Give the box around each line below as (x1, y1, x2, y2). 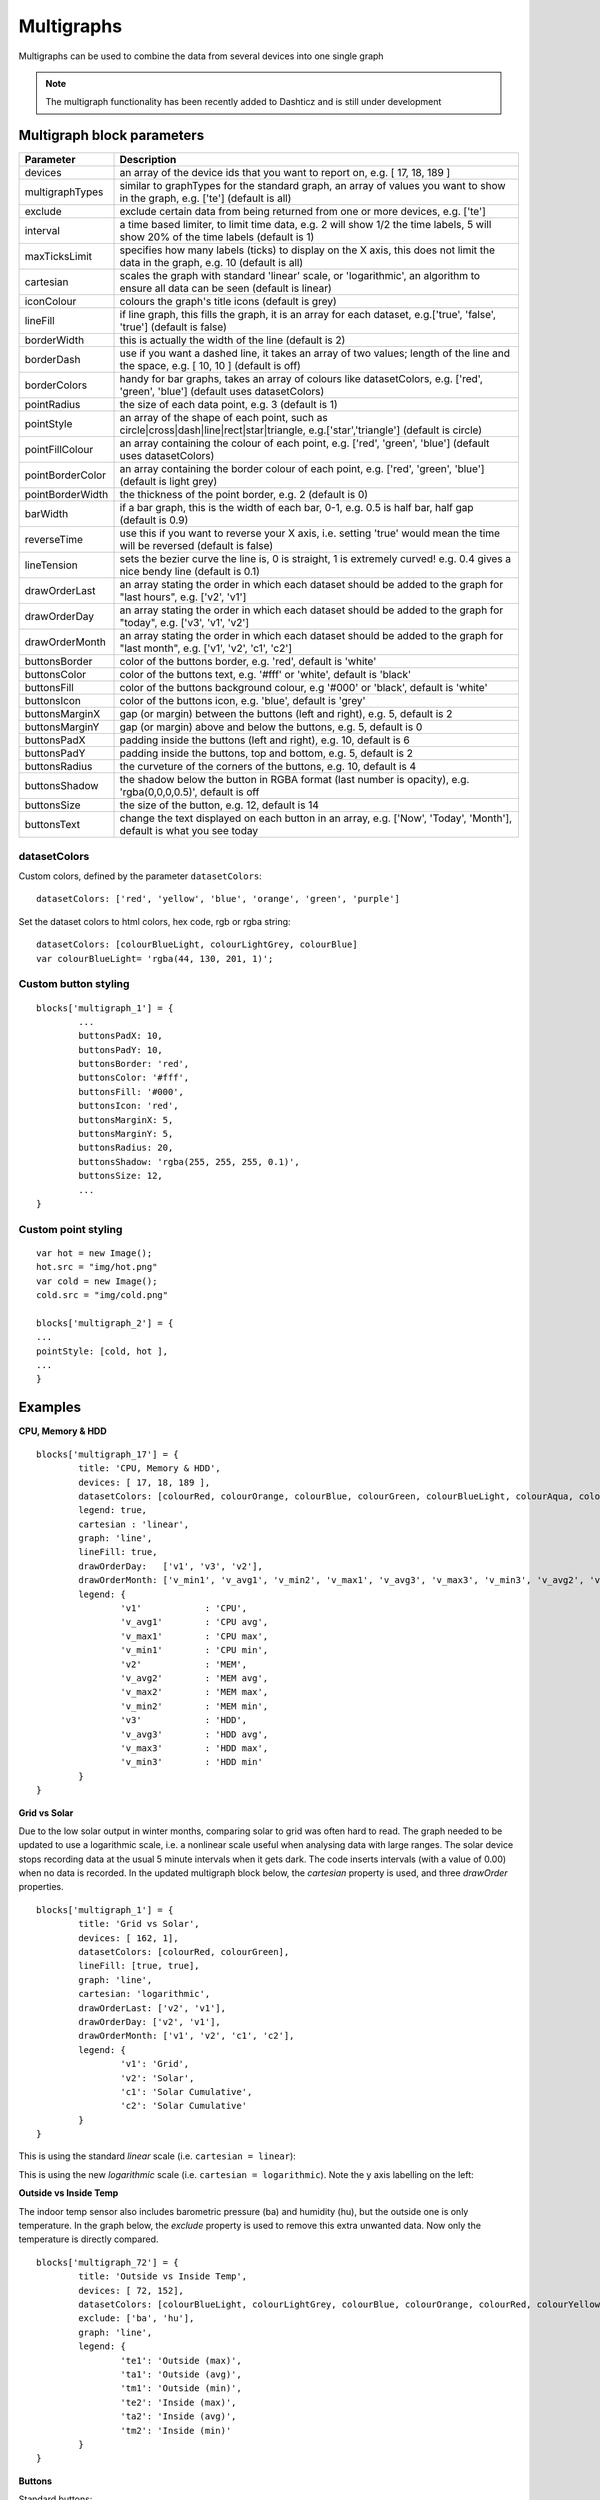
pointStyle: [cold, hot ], (36, 1345, 169, 1357)
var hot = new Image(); (36, 1247, 153, 1259)
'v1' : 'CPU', (120, 1603, 248, 1614)
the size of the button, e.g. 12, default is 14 (119, 798, 320, 812)
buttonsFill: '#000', (78, 1086, 185, 1097)
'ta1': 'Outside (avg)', (120, 2368, 242, 2380)
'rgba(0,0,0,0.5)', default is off (119, 785, 260, 799)
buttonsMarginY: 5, (78, 1128, 174, 1140)
